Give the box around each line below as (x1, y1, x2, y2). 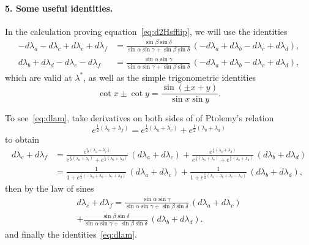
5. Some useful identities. (5, 1, 113, 14)
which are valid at (5, 70, 72, 83)
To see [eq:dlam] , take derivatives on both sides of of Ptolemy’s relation (5, 111, 274, 124)
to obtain (5, 132, 40, 145)
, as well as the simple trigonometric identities (83, 70, 256, 83)
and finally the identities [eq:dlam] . (5, 227, 137, 240)
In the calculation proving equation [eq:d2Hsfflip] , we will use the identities (5, 24, 288, 37)
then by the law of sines (5, 181, 94, 194)
